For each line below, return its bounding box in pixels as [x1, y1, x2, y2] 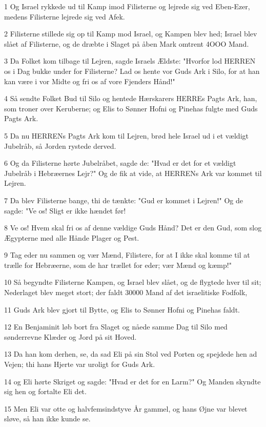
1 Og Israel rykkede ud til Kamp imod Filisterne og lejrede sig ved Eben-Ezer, [4, 1, 250, 11]
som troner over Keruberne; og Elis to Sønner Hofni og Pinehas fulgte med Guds [4, 103, 258, 113]
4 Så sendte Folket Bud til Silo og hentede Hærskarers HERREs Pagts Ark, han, [4, 93, 257, 104]
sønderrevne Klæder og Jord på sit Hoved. [4, 331, 137, 342]
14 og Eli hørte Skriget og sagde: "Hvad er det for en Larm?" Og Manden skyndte [4, 376, 261, 386]
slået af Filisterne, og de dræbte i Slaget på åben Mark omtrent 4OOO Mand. [4, 38, 249, 49]
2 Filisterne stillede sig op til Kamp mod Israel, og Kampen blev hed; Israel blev [4, 28, 257, 39]
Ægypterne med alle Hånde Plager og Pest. [4, 232, 139, 243]
